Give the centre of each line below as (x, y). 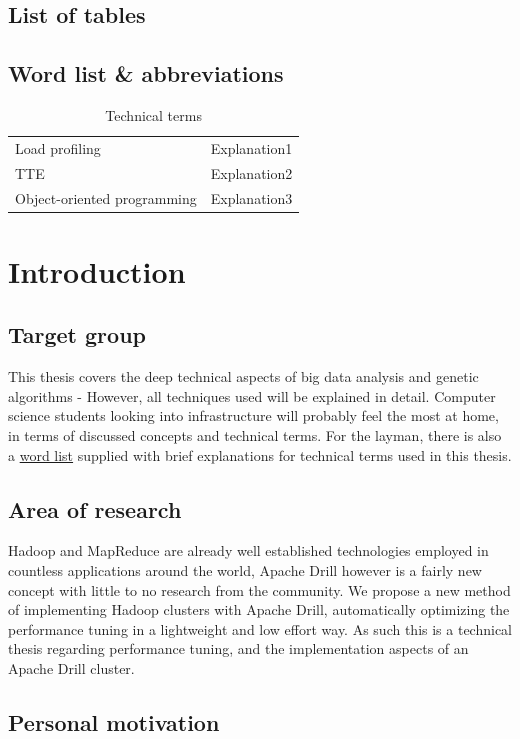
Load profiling (58, 147)
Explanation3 (251, 197)
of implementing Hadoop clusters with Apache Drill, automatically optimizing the (259, 609)
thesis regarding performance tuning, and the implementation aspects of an (238, 648)
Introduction (97, 270)
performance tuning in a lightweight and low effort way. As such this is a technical (260, 628)
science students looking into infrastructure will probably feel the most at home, (253, 415)
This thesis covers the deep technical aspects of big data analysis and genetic (243, 376)
